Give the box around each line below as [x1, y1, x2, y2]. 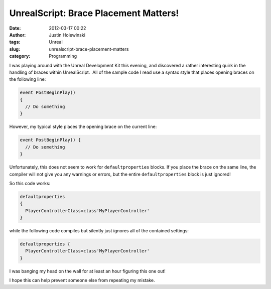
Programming [49, 53, 77, 59]
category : [9, 53, 31, 59]
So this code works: [9, 180, 51, 186]
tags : [9, 39, 21, 45]
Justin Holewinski [49, 32, 85, 38]
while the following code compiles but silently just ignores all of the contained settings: [9, 228, 189, 234]
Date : [9, 25, 21, 31]
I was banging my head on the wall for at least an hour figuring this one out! [9, 268, 166, 274]
